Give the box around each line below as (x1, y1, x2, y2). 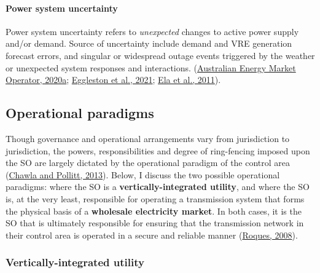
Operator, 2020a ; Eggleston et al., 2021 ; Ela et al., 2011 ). (6, 73, 221, 86)
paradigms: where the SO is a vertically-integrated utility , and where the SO (6, 180, 310, 193)
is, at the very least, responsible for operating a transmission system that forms (6, 192, 305, 205)
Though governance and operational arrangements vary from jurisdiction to (6, 132, 290, 144)
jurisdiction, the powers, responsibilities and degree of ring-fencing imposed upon (6, 144, 310, 157)
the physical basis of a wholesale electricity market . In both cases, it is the (6, 204, 302, 217)
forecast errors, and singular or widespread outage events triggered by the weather (6, 49, 315, 61)
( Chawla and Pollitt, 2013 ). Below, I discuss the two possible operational (6, 168, 280, 181)
